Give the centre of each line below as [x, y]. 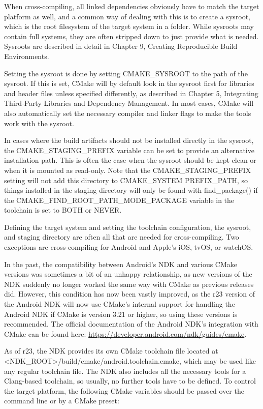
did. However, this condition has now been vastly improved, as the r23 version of [130, 294]
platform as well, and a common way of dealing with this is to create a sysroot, [127, 16]
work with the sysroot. [39, 123]
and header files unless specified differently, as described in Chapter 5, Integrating [131, 93]
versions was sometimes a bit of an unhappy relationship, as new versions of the [128, 274]
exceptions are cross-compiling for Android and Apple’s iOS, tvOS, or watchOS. [129, 247]
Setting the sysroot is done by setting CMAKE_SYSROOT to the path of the [126, 73]
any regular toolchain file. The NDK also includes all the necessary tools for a [125, 371]
